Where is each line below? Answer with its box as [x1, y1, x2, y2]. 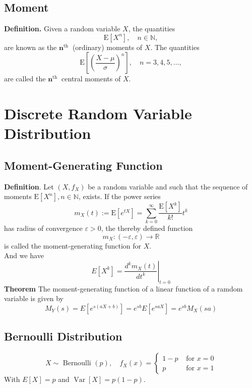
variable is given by [4, 293, 64, 304]
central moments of [61, 73, 121, 84]
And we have [4, 250, 44, 261]
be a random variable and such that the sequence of [88, 181, 248, 191]
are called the [4, 73, 46, 84]
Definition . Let [4, 181, 54, 191]
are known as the [4, 41, 57, 52]
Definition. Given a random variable [4, 23, 120, 34]
